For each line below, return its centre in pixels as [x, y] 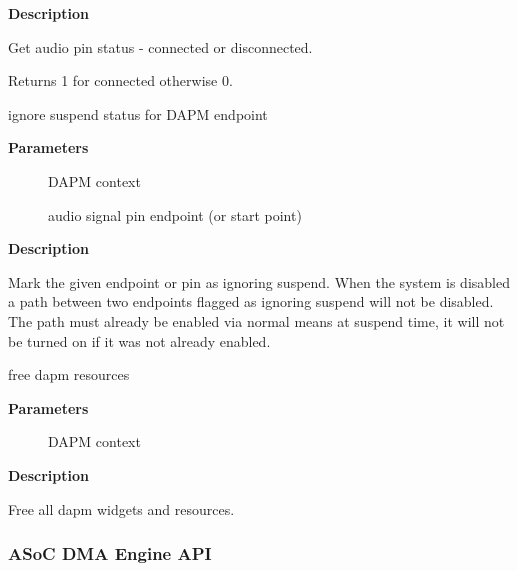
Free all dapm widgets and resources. [121, 508]
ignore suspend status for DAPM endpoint [138, 113]
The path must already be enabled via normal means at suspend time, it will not [256, 320]
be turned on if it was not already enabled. [139, 340]
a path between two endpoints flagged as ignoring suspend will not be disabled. [251, 301]
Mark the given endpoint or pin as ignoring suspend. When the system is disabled [259, 281]
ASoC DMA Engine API [110, 553]
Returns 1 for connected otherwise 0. [120, 80]
